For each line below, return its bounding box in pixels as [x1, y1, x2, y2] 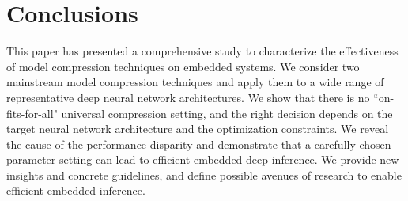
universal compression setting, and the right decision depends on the [61, 104, 393, 121]
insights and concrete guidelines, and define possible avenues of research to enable [6, 166, 402, 183]
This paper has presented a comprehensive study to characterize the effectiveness [6, 43, 399, 59]
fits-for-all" [6, 104, 58, 121]
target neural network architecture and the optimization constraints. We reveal [6, 120, 389, 137]
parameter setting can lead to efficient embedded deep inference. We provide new [6, 151, 399, 168]
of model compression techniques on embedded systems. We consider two [6, 58, 360, 74]
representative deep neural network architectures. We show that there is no [6, 89, 370, 105]
